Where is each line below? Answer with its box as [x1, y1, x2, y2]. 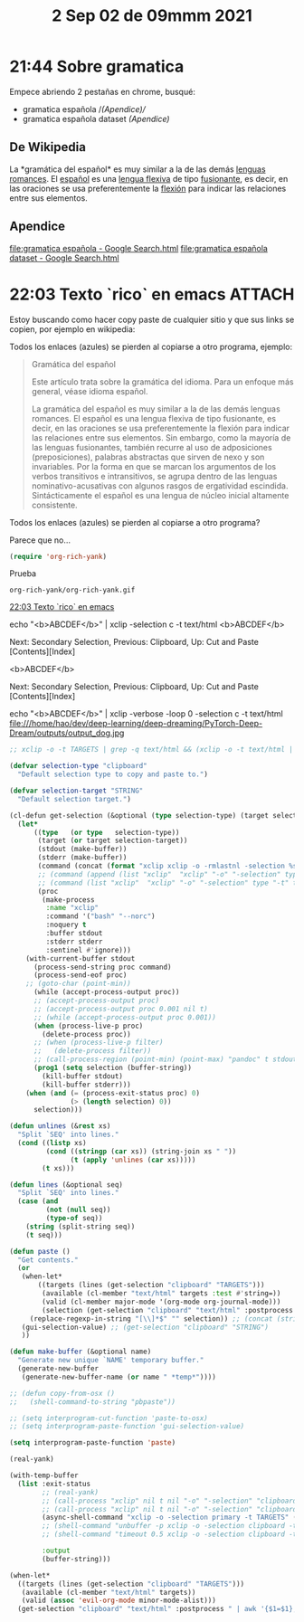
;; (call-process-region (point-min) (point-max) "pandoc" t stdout [33, 1055, 298, 1064]
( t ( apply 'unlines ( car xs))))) [70, 1155, 196, 1164]
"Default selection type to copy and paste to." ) [17, 770, 208, 779]
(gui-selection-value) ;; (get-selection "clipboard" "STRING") [21, 1323, 270, 1332]
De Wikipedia [9, 139, 86, 155]
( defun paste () [9, 1247, 71, 1256]
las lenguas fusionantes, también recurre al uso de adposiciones [31, 441, 273, 452]
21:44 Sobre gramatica [9, 56, 185, 77]
